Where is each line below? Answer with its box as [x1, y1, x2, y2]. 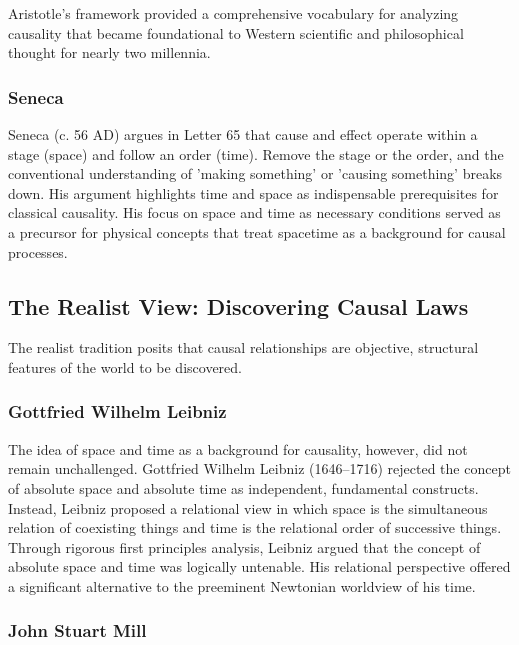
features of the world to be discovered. [8, 356, 242, 377]
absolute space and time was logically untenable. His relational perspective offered [8, 556, 511, 577]
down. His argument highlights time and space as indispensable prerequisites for [8, 182, 499, 203]
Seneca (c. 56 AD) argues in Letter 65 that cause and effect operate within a [8, 124, 478, 144]
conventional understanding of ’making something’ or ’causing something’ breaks [8, 163, 503, 184]
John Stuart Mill [8, 618, 147, 643]
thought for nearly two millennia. [8, 42, 211, 63]
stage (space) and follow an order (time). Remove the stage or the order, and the [8, 143, 504, 164]
